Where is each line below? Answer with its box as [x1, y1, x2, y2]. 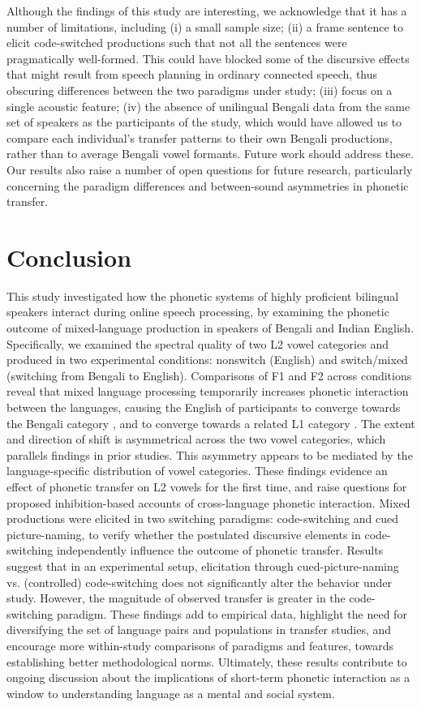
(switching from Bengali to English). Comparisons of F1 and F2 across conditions [6, 366, 412, 383]
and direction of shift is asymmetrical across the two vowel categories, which [6, 431, 386, 448]
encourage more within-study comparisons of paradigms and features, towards [6, 636, 394, 653]
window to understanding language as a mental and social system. [6, 684, 335, 701]
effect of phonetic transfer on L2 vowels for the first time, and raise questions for [6, 478, 407, 495]
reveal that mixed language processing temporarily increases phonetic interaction [6, 383, 409, 400]
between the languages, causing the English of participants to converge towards [6, 399, 401, 415]
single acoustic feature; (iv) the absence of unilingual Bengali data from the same [6, 97, 410, 114]
